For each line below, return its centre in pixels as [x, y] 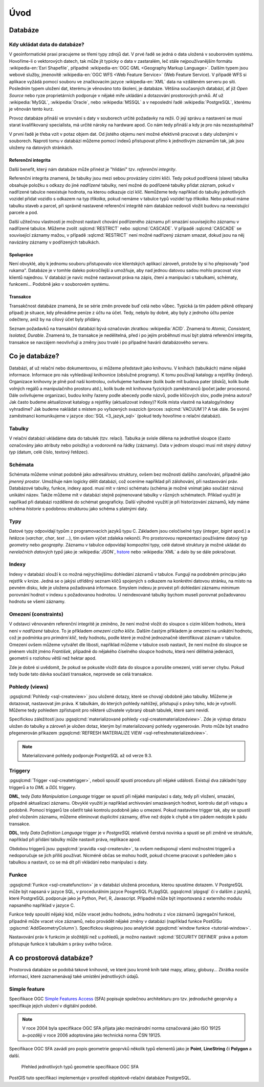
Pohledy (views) [29, 687]
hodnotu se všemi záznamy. [37, 602]
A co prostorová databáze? [51, 958]
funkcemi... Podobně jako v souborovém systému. [59, 284]
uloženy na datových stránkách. [41, 148]
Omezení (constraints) [36, 614]
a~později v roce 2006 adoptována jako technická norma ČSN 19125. [92, 1035]
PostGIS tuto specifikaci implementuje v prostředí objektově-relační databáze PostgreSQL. [100, 1078]
